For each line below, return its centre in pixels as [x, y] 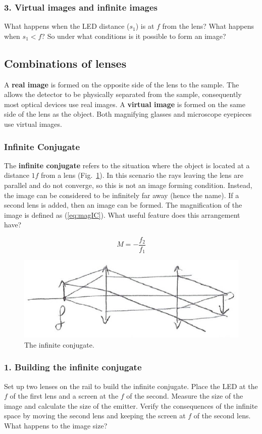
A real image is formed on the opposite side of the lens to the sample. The [122, 84]
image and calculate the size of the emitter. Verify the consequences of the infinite [131, 405]
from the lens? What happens [208, 26]
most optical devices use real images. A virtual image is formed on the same [125, 104]
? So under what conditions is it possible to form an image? [134, 36]
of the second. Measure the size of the [185, 396]
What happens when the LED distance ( [67, 26]
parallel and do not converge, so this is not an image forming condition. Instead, [128, 185]
